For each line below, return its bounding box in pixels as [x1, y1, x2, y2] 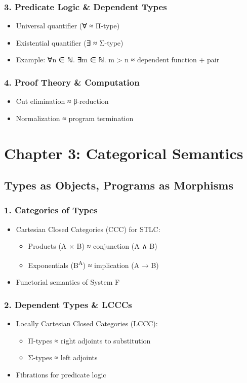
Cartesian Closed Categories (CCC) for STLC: [16, 223, 160, 234]
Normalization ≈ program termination [16, 112, 134, 123]
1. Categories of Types [4, 204, 98, 216]
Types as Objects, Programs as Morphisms [4, 177, 233, 193]
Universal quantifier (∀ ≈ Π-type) [16, 20, 120, 31]
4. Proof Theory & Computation [4, 75, 140, 88]
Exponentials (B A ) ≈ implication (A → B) [28, 258, 159, 270]
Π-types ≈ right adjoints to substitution [28, 335, 151, 346]
